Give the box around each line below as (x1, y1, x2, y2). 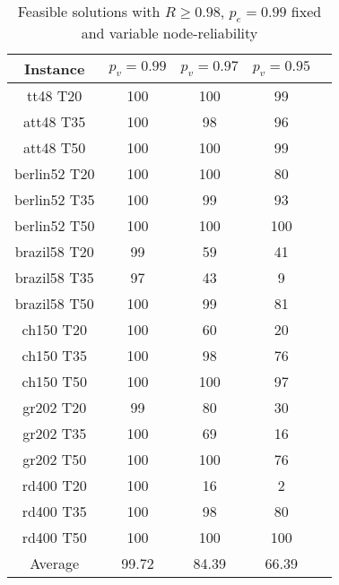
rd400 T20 (22, 475, 87, 496)
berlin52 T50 (14, 215, 95, 237)
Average (30, 553, 80, 574)
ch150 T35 (22, 345, 87, 366)
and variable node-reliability (81, 22, 258, 44)
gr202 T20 (22, 397, 87, 418)
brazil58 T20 (14, 241, 94, 262)
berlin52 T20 (14, 163, 95, 185)
